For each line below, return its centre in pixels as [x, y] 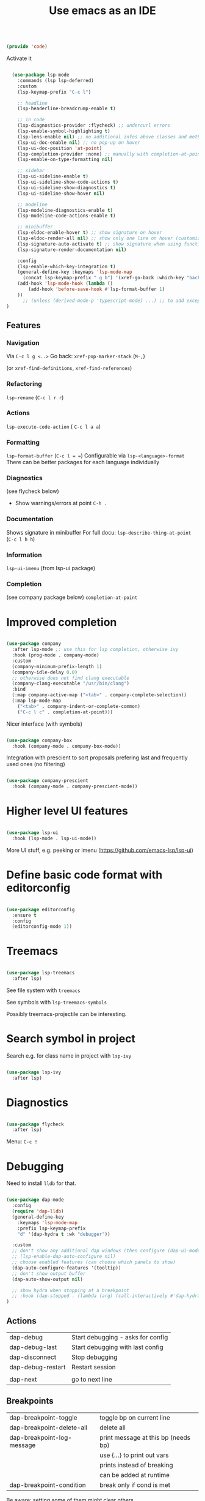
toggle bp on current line [135, 1417]
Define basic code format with [85, 875]
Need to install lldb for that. [41, 1183]
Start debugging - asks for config [120, 1337]
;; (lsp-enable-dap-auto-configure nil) [64, 1257]
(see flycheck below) [33, 491]
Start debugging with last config [117, 1347]
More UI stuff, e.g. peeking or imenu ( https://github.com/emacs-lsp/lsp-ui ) [100, 850]
